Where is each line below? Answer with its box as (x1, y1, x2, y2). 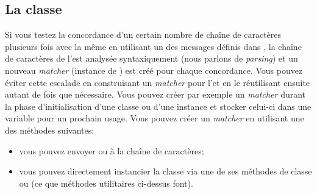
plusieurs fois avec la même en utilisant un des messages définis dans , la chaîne (5, 40, 302, 52)
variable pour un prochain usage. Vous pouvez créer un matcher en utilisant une (5, 112, 304, 124)
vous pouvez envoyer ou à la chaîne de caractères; (19, 144, 204, 157)
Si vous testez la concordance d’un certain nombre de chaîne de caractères (5, 28, 282, 41)
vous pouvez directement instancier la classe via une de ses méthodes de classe (19, 165, 312, 178)
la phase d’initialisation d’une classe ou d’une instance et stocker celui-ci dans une (5, 99, 312, 112)
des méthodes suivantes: (5, 123, 94, 136)
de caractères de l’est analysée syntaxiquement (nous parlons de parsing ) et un (5, 52, 298, 65)
